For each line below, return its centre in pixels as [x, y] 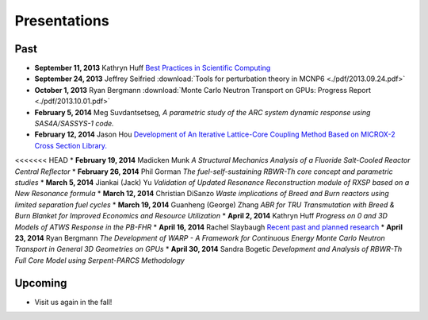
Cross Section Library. [71, 145]
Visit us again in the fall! [73, 302]
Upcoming [41, 283]
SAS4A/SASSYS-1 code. [74, 124]
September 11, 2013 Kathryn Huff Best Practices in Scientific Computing [153, 68]
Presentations [62, 21]
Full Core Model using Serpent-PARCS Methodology [100, 260]
